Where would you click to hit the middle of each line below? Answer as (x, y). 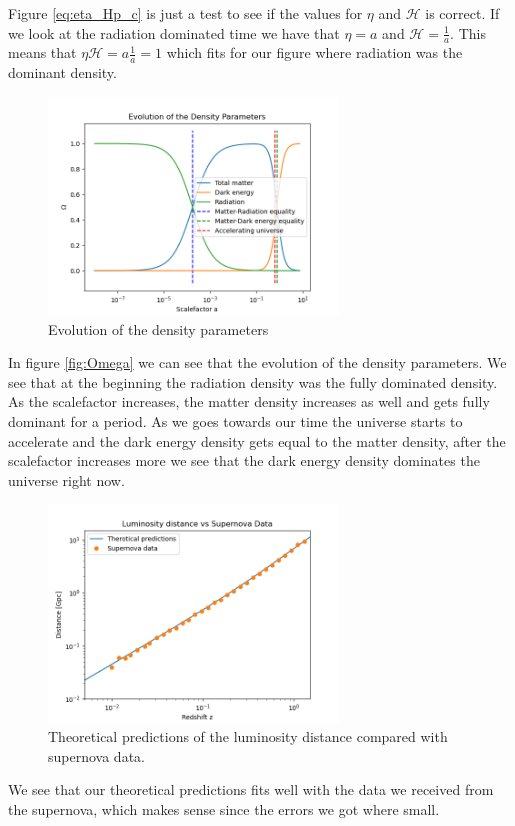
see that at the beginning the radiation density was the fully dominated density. (253, 381)
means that (42, 52)
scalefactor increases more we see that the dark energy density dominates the (244, 460)
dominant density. (62, 72)
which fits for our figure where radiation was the (314, 52)
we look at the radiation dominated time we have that (174, 32)
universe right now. (66, 479)
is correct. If (462, 13)
